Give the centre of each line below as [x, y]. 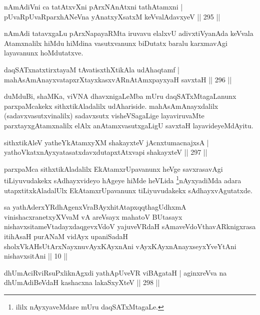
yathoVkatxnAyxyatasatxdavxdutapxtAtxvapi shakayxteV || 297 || [106, 152]
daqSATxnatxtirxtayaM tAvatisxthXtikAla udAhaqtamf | [92, 69]
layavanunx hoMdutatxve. [44, 53]
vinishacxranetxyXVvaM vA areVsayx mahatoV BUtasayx [93, 216]
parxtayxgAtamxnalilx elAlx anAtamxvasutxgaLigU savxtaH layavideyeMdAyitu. [129, 125]
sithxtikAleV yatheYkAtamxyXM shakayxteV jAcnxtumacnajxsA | [106, 142]
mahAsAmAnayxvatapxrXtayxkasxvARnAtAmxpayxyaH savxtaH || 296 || [118, 79]
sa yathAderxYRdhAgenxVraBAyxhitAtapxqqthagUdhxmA [95, 207]
